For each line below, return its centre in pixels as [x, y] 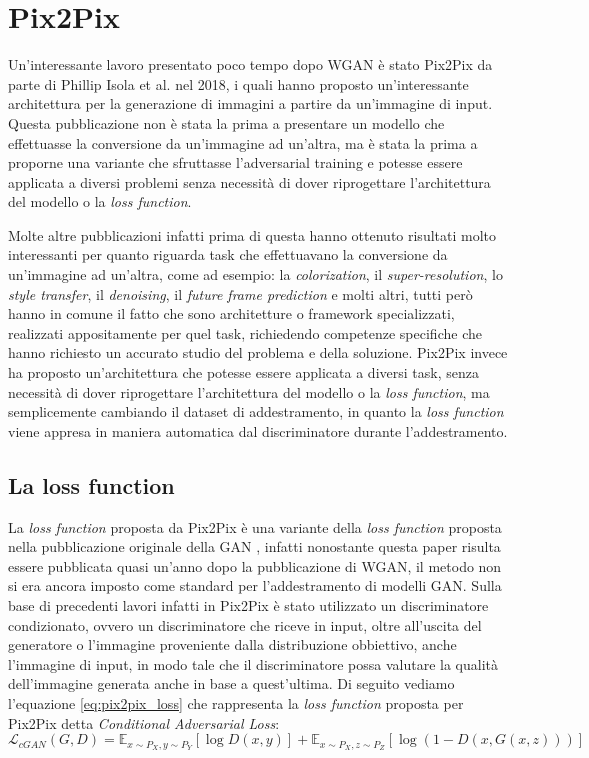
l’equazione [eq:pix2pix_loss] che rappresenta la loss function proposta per [236, 702]
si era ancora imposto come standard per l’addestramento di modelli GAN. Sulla [255, 585]
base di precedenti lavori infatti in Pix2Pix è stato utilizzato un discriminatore [248, 604]
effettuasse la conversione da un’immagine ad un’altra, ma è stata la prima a [243, 142]
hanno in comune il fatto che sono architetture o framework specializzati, [231, 313]
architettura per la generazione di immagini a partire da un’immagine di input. [250, 103]
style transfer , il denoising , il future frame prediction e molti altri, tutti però [240, 293]
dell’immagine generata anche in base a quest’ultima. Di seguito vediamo [231, 683]
